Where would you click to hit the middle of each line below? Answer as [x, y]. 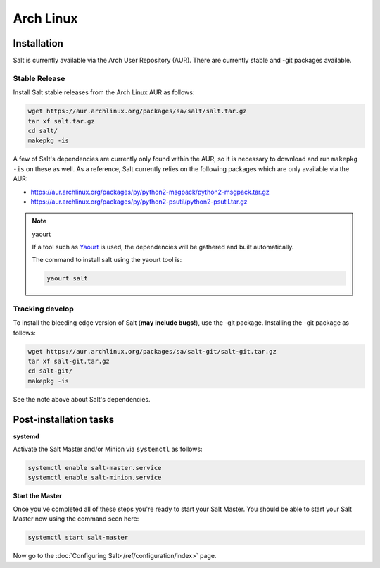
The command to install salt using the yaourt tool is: [107, 260]
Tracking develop [43, 309]
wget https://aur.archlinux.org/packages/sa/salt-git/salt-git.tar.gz [152, 351]
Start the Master [38, 496]
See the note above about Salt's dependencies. [82, 399]
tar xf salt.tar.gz [61, 121]
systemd [26, 436]
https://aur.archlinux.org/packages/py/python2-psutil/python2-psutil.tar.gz [139, 202]
